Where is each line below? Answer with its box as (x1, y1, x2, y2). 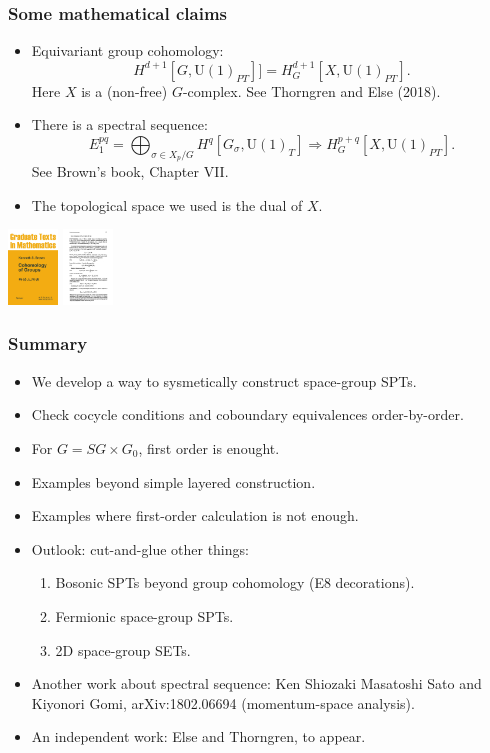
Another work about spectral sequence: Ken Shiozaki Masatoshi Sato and (31, 673, 482, 694)
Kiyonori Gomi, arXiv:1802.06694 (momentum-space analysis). (31, 692, 415, 713)
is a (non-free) (81, 80, 168, 101)
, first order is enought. (138, 437, 280, 458)
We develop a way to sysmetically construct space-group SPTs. (31, 370, 417, 391)
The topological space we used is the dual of (31, 194, 303, 215)
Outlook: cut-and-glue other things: (31, 538, 249, 559)
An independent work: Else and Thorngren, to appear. (31, 726, 366, 747)
